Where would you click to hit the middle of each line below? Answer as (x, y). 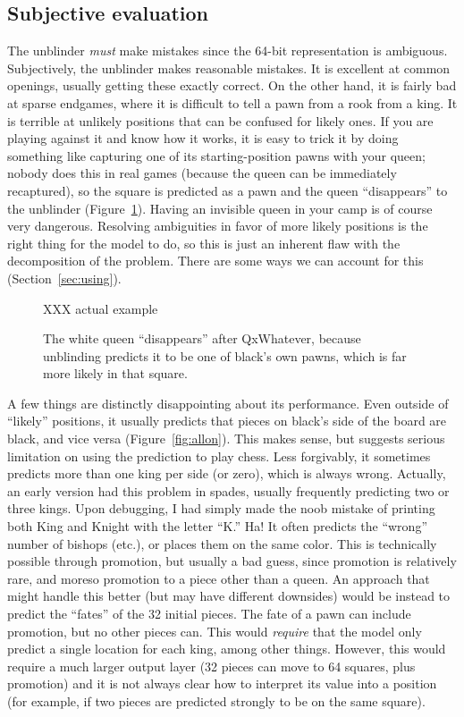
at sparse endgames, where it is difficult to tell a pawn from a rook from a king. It (232, 102)
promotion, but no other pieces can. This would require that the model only (215, 631)
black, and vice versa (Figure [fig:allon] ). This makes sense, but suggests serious (226, 439)
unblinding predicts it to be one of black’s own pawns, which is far (225, 355)
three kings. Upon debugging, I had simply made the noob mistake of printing (221, 508)
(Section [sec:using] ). (64, 278)
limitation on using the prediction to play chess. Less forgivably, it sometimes (219, 456)
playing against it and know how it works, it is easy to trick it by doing (203, 138)
